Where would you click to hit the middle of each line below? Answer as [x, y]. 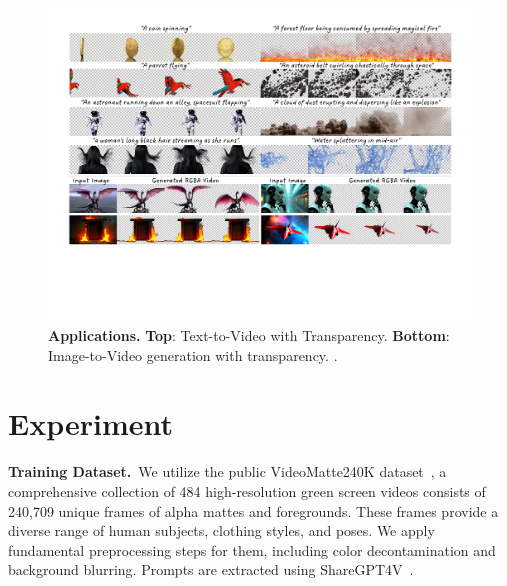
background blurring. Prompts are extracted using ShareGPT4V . [211, 569]
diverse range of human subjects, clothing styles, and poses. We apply [221, 530]
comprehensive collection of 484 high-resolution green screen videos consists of [247, 490]
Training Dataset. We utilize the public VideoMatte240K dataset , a [227, 471]
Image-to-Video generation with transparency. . [193, 354]
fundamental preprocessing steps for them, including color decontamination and [252, 549]
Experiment [91, 423]
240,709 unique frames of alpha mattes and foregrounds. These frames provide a [253, 510]
